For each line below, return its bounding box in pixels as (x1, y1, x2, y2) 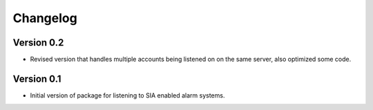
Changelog (12, 10, 77, 26)
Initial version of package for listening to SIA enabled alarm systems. (30, 91, 225, 100)
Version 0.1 (12, 73, 61, 84)
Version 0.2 (12, 37, 64, 48)
